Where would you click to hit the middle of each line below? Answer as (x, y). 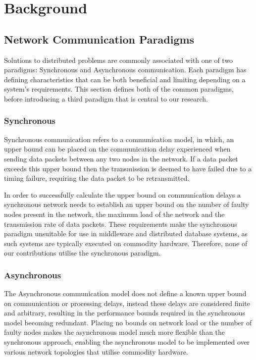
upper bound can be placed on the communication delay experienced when (117, 149)
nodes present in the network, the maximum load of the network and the (114, 214)
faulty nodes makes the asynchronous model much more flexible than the (115, 332)
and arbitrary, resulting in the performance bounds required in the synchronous (125, 313)
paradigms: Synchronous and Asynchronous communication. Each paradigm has (125, 70)
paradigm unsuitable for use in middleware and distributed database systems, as (126, 233)
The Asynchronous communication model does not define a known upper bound (125, 293)
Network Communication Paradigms (99, 39)
